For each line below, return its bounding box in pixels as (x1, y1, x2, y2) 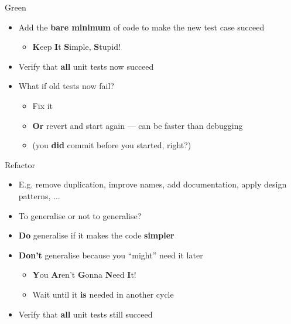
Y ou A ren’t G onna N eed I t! (32, 268, 136, 281)
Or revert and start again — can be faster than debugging (32, 119, 243, 131)
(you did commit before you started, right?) (32, 139, 191, 151)
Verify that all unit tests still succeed (18, 308, 153, 320)
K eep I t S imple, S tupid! (32, 40, 121, 53)
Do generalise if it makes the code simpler (18, 229, 174, 241)
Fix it (32, 99, 53, 111)
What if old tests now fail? (18, 80, 114, 92)
